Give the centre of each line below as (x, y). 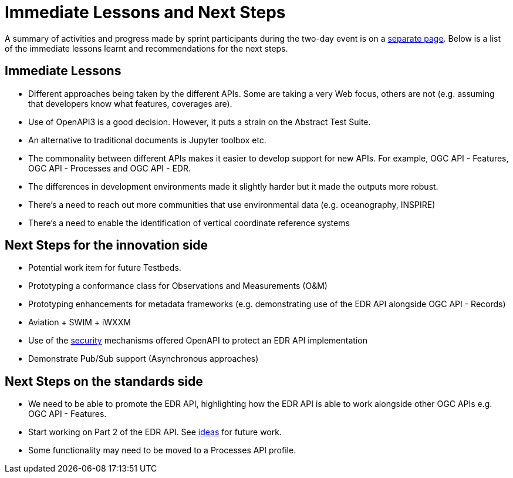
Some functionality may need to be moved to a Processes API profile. (162, 450)
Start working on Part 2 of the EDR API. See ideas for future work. (155, 432)
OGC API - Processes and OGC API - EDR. (109, 168)
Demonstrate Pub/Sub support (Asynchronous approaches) (144, 359)
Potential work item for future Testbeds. (105, 268)
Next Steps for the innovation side (106, 245)
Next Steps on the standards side (104, 381)
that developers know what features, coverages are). (130, 103)
